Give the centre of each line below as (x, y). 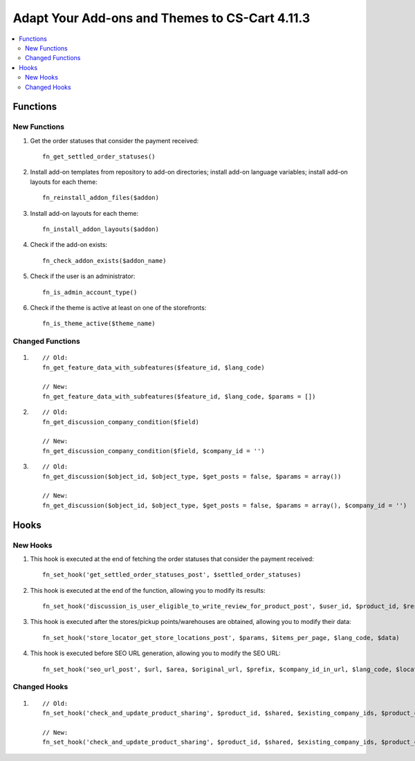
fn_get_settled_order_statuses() (99, 157)
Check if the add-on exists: (68, 245)
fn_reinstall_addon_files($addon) (101, 198)
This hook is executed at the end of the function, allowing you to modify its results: (148, 590)
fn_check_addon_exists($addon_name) (104, 260)
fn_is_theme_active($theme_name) (99, 324)
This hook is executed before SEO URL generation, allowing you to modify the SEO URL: (155, 653)
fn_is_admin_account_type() (90, 292)
